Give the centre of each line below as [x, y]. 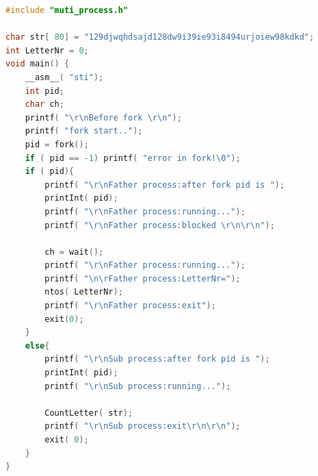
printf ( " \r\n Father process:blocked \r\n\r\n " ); [160, 225]
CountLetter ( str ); [89, 413]
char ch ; [44, 104]
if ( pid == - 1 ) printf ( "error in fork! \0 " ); [133, 158]
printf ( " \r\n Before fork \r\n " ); [103, 117]
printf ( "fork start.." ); [84, 131]
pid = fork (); [57, 144]
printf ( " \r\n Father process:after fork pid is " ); [165, 185]
